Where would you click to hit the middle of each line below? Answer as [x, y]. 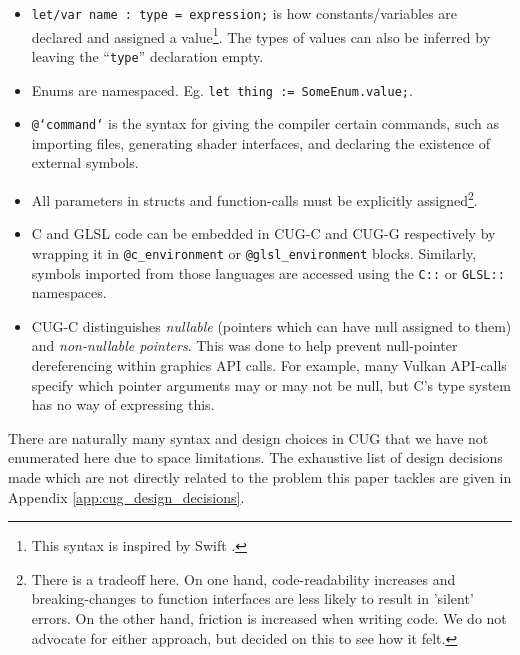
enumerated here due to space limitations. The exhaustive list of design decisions [255, 457]
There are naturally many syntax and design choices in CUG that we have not [248, 437]
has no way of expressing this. [123, 404]
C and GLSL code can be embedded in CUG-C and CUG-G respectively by [263, 233]
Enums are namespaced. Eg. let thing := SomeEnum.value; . [222, 89]
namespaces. [69, 292]
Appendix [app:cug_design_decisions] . [126, 496]
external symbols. [85, 162]
